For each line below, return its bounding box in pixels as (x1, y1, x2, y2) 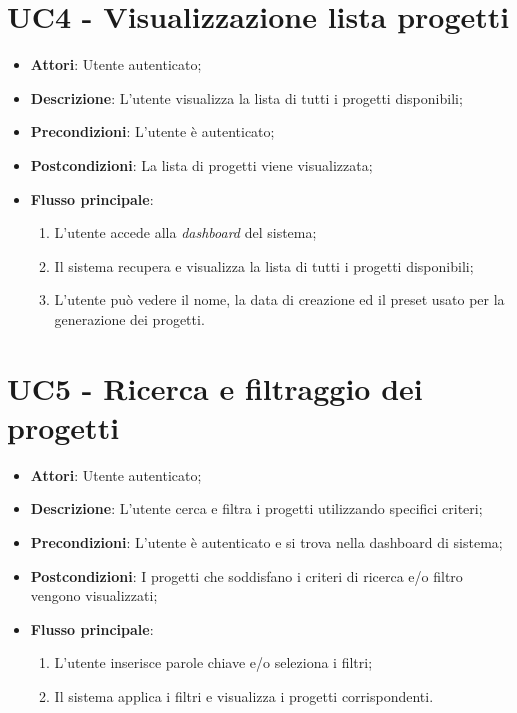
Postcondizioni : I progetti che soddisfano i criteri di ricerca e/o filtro (30, 565, 463, 586)
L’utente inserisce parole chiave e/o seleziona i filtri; (54, 652, 373, 673)
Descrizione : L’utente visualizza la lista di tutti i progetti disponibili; (30, 87, 463, 108)
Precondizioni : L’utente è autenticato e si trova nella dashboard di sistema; (30, 531, 503, 552)
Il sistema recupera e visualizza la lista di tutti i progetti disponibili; (54, 255, 474, 276)
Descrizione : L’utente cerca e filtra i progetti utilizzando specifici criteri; (30, 498, 483, 519)
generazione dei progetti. (54, 308, 205, 329)
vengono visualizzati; (30, 585, 158, 606)
